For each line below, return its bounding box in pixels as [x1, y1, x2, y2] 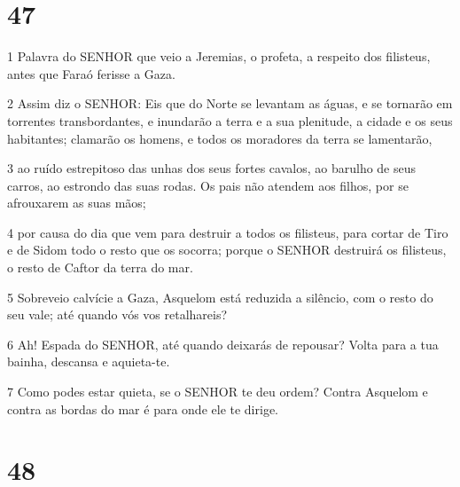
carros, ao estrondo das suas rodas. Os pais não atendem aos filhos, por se [7, 176, 409, 194]
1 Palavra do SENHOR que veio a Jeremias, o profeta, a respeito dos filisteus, [7, 47, 431, 66]
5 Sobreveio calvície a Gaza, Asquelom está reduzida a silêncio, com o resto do [7, 287, 433, 306]
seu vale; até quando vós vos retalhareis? [7, 305, 228, 324]
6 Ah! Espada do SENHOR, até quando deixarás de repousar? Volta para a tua [7, 334, 439, 353]
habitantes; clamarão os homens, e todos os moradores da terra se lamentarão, [7, 129, 433, 147]
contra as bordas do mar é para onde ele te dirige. [7, 399, 278, 418]
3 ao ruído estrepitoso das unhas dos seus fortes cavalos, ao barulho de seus [7, 159, 417, 177]
